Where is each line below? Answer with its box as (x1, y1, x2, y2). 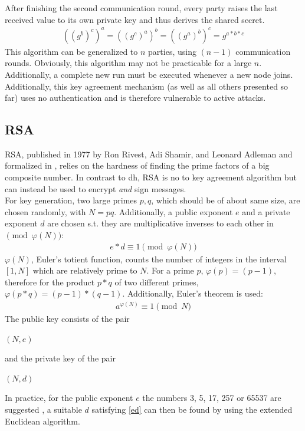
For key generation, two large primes (5, 194, 137, 206)
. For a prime (146, 264, 194, 277)
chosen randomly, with (5, 205, 86, 218)
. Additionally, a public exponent (114, 205, 233, 218)
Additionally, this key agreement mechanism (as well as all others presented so (5, 80, 288, 92)
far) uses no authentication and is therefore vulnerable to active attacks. (5, 91, 266, 104)
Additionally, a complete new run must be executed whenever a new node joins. (5, 68, 293, 80)
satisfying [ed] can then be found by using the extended (91, 403, 293, 416)
